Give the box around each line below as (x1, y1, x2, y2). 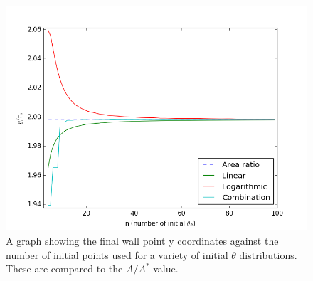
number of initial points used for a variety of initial (6, 247, 228, 262)
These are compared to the (6, 261, 123, 276)
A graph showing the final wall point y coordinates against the (6, 233, 279, 248)
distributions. (239, 247, 297, 262)
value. (153, 261, 179, 276)
